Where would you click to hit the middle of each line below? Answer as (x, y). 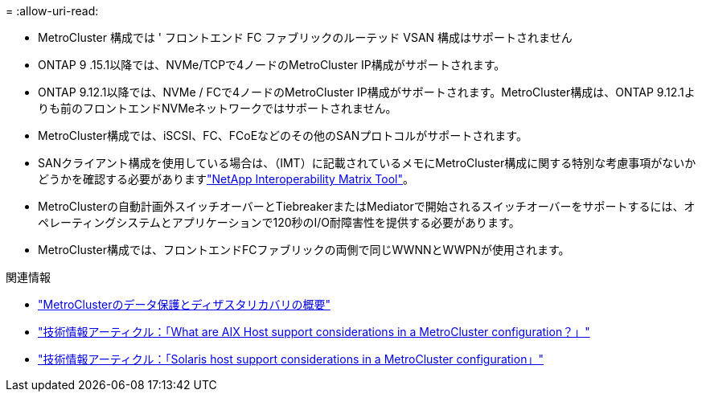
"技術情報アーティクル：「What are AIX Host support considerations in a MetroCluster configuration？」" (314, 332)
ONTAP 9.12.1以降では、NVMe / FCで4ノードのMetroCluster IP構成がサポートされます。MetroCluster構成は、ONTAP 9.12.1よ (367, 92)
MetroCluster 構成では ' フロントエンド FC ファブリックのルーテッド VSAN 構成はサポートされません (305, 37)
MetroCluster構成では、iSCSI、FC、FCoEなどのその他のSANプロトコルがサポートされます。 (283, 135)
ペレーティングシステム (99, 222)
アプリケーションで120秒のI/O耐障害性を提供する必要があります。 (346, 222)
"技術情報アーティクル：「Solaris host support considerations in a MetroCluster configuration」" (291, 359)
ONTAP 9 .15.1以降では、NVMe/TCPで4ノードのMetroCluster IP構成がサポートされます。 (272, 65)
